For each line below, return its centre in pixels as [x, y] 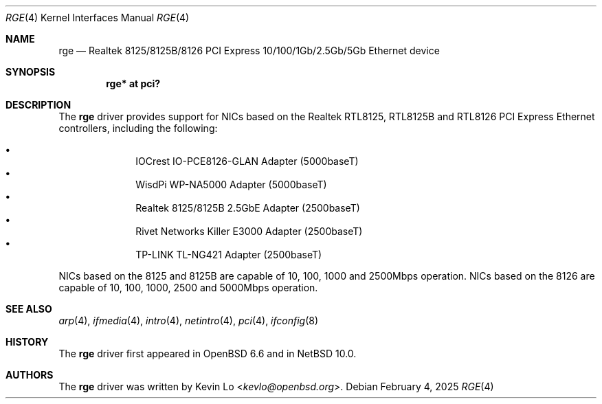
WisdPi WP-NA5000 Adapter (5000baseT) [231, 184]
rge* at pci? [133, 83]
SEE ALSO [29, 309]
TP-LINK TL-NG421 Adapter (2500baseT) [229, 255]
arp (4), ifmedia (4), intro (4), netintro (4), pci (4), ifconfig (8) [189, 321]
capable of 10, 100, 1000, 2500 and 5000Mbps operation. [188, 288]
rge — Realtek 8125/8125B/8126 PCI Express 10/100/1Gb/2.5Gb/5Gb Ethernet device [249, 50]
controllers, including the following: [138, 128]
